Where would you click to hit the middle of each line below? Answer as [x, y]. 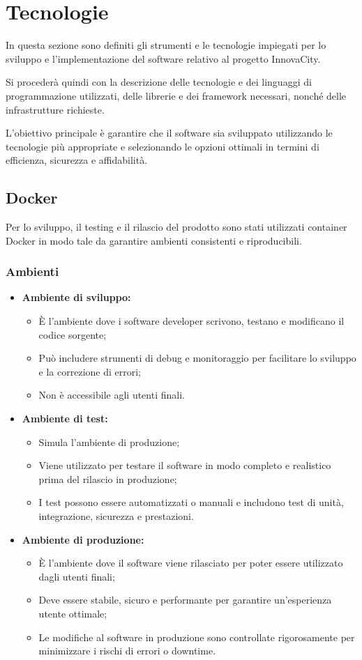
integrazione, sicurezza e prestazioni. [116, 516]
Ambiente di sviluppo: [76, 297]
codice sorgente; [73, 334]
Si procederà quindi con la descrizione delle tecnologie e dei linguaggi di [159, 82]
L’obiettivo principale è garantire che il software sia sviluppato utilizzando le [169, 133]
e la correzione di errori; [90, 371]
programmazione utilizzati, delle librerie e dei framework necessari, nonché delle [176, 95]
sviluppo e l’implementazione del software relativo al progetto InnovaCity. [163, 58]
